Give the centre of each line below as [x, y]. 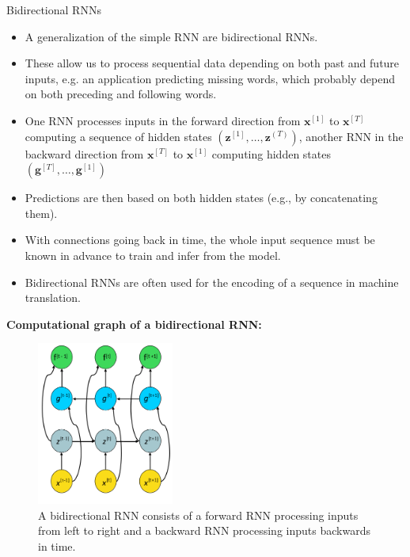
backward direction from [84, 153]
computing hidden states [271, 153]
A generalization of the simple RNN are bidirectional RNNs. [171, 36]
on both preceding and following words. [121, 94]
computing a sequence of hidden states [118, 136]
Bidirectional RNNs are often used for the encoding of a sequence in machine [212, 282]
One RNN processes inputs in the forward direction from [163, 120]
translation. [53, 298]
